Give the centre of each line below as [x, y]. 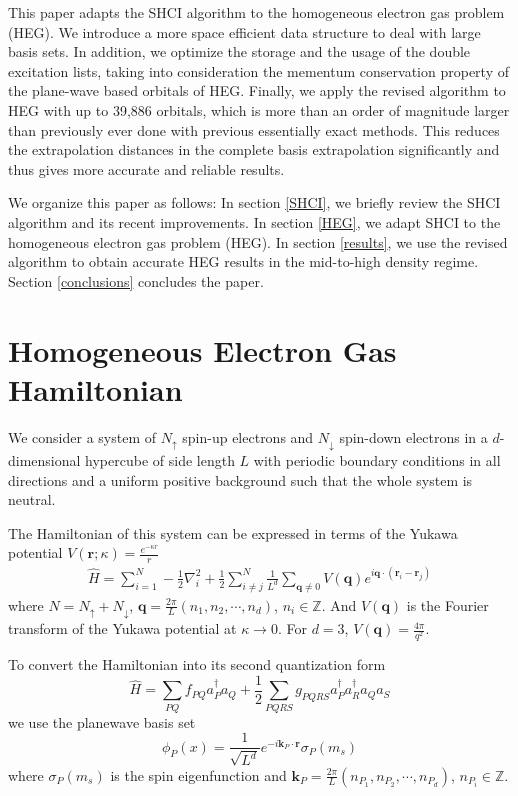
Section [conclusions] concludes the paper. [136, 280]
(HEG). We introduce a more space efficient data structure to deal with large [244, 31]
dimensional [44, 460]
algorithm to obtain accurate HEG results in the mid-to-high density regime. [243, 261]
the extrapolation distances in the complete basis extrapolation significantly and [254, 149]
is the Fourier [447, 604]
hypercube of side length [160, 460]
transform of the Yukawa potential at [122, 628]
